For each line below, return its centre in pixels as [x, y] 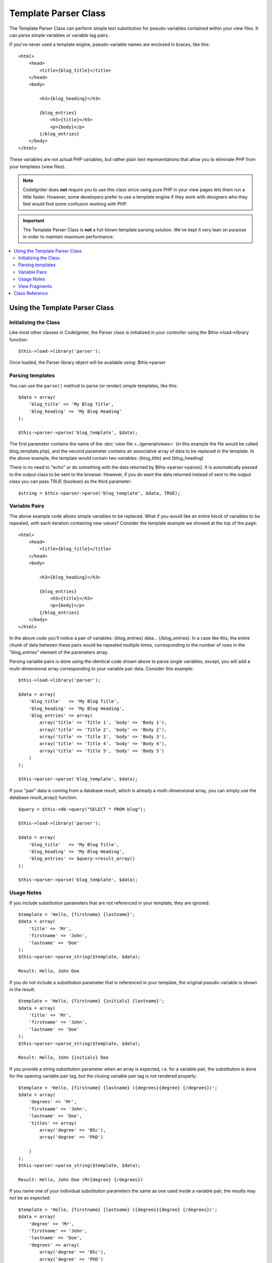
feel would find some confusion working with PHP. [75, 204]
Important [34, 220]
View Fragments [35, 286]
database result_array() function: [43, 798]
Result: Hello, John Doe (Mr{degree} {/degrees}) [81, 1179]
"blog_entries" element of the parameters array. [59, 652]
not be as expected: [30, 1198]
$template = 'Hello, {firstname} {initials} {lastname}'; [91, 1001]
